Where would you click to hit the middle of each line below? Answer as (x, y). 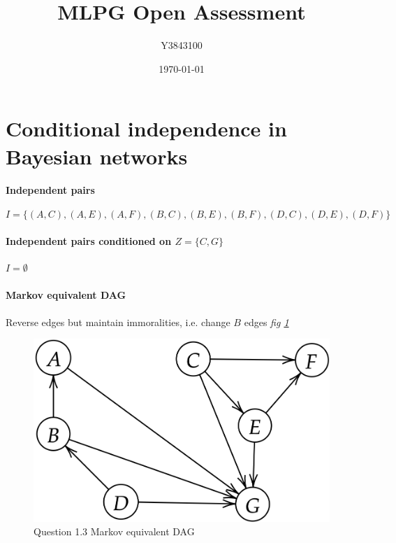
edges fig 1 (266, 322)
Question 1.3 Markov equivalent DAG (114, 531)
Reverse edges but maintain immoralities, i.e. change (118, 322)
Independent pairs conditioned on (89, 241)
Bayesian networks (97, 156)
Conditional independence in (146, 128)
